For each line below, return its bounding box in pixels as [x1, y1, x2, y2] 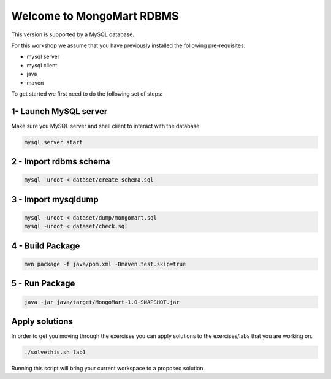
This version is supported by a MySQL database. [11, 31, 135, 38]
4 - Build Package [11, 240, 80, 251]
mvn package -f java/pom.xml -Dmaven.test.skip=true [24, 261, 186, 267]
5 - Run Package [11, 278, 75, 289]
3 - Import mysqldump [11, 194, 99, 205]
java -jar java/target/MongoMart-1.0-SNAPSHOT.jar [24, 298, 180, 305]
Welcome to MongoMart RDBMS [11, 9, 179, 23]
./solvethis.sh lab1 [24, 349, 86, 356]
